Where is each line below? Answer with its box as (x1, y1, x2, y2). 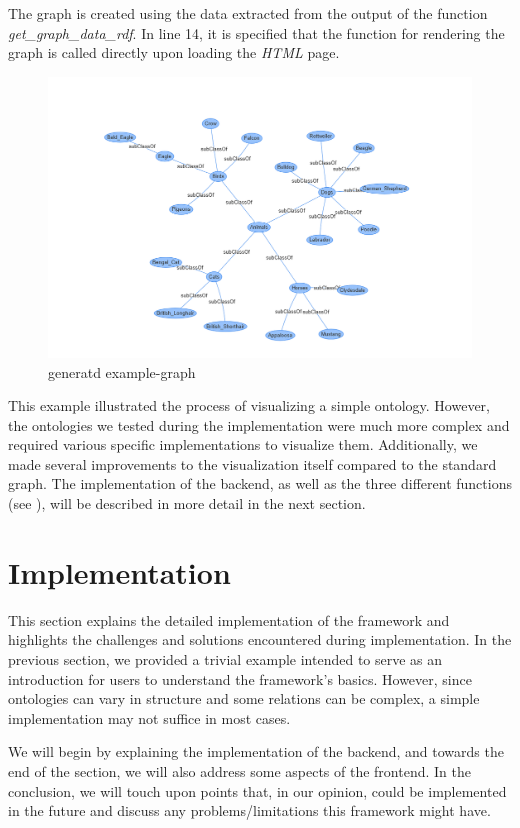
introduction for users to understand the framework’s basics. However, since (8, 668, 472, 689)
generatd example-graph (48, 361, 196, 382)
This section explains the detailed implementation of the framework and (8, 609, 450, 630)
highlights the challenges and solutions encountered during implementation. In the (8, 629, 512, 650)
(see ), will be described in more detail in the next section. (8, 493, 366, 514)
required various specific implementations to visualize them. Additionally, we (8, 434, 478, 455)
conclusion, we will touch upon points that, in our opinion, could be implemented (8, 780, 507, 801)
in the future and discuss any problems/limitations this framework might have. (8, 800, 491, 821)
